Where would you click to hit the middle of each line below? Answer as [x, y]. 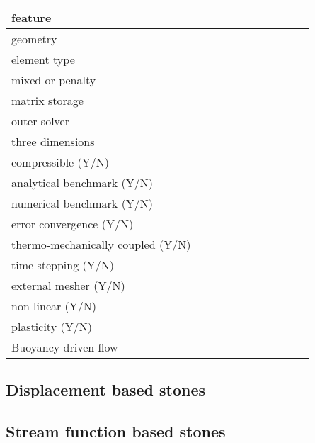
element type [43, 59]
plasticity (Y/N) [52, 326]
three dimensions [53, 141]
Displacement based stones [106, 389]
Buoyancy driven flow [65, 347]
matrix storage [47, 100]
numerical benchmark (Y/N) [82, 203]
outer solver [40, 121]
